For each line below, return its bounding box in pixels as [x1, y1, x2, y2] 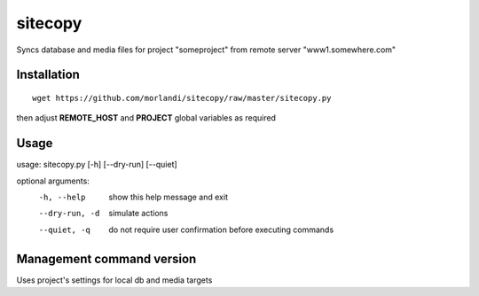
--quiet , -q [38, 224, 90, 235]
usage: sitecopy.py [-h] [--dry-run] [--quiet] [16, 160, 177, 170]
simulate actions [108, 208, 169, 219]
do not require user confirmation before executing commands [108, 224, 334, 235]
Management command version [16, 251, 197, 266]
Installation [16, 67, 80, 82]
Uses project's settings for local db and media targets [16, 275, 213, 285]
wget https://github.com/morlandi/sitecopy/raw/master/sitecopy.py [32, 93, 332, 103]
